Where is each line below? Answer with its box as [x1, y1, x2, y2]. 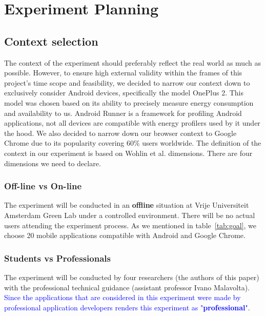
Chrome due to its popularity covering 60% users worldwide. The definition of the [4, 137, 261, 148]
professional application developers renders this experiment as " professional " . [4, 302, 250, 312]
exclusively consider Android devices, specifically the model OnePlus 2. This [4, 87, 244, 98]
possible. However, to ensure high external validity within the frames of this [4, 67, 242, 78]
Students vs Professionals [4, 251, 111, 264]
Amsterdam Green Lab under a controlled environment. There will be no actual [4, 209, 255, 220]
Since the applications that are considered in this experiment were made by [4, 292, 241, 303]
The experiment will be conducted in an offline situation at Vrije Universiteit [4, 200, 249, 210]
